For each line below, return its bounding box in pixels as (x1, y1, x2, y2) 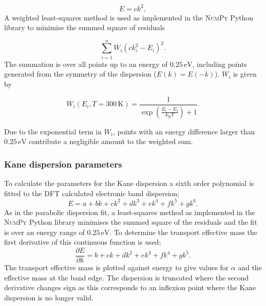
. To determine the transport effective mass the (109, 226, 257, 237)
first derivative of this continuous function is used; (4, 237, 161, 247)
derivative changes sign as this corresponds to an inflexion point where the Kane (4, 282, 256, 293)
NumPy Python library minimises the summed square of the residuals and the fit (4, 217, 257, 227)
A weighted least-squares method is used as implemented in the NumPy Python (4, 12, 254, 22)
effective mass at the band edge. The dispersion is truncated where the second (4, 272, 249, 283)
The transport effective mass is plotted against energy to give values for (4, 262, 229, 273)
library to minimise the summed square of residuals (4, 22, 165, 33)
